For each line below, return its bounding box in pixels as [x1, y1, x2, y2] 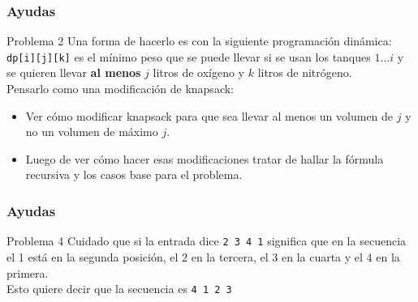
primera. [6, 264, 49, 281]
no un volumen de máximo [25, 123, 158, 140]
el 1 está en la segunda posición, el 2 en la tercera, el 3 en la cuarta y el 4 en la [6, 248, 400, 265]
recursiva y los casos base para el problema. [25, 166, 243, 183]
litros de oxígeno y [153, 64, 245, 81]
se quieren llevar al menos [6, 64, 141, 81]
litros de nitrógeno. [257, 64, 352, 81]
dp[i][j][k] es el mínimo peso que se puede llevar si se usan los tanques [6, 48, 371, 65]
